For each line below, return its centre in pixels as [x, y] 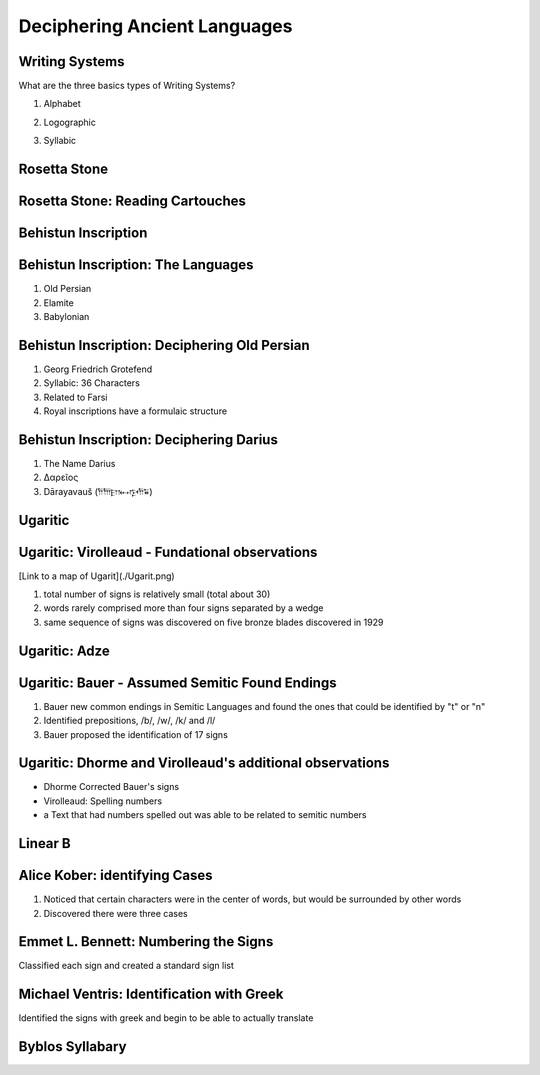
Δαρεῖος [61, 477]
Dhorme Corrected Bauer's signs [111, 787]
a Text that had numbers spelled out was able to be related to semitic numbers [205, 815]
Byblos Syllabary [72, 1046]
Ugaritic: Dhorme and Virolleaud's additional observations [204, 763]
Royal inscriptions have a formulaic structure [135, 411]
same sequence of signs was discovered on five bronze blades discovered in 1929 [213, 622]
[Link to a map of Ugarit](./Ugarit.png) [96, 576]
